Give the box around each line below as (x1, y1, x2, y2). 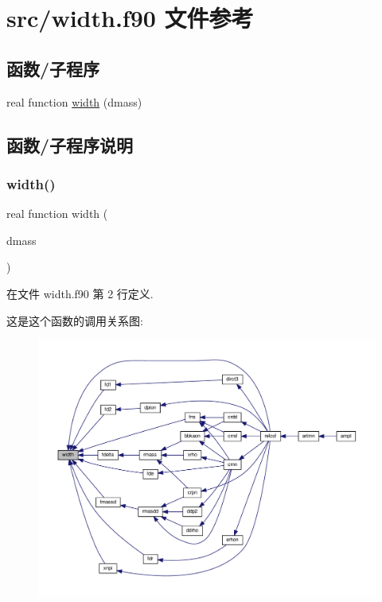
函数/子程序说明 (6, 132, 134, 157)
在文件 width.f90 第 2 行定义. (6, 285, 154, 301)
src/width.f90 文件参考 (6, 2, 254, 34)
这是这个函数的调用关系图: (6, 312, 143, 328)
